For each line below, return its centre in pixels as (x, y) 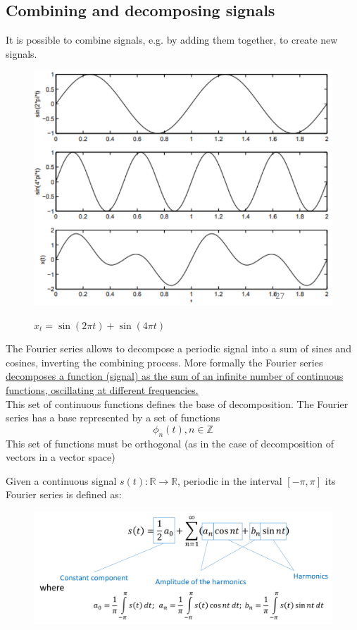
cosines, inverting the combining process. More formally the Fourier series (164, 362)
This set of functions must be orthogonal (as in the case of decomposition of (170, 443)
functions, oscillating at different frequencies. (102, 390)
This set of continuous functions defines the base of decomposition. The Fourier (177, 403)
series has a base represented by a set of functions (113, 418)
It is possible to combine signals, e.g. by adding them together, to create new (172, 40)
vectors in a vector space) (61, 457)
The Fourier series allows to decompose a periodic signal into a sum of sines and (178, 348)
